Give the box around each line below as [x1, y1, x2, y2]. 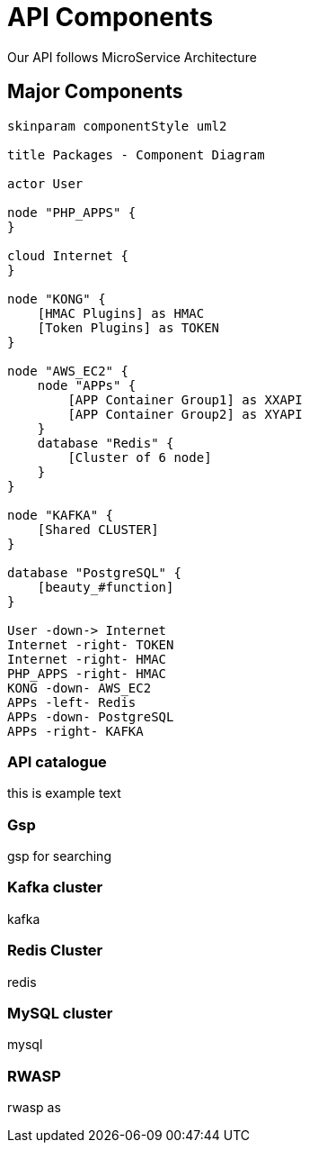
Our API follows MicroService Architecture [7, 49, 257, 65]
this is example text [7, 785, 121, 801]
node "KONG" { [7, 291, 106, 306]
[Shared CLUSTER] [37, 521, 159, 537]
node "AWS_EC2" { [7, 363, 128, 378]
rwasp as [7, 1100, 61, 1116]
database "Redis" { [37, 435, 174, 450]
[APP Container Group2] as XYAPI [67, 406, 303, 421]
